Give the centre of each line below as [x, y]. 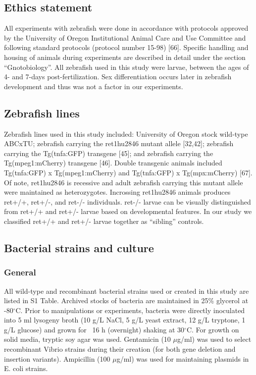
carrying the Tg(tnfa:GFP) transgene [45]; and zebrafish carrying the [109, 153]
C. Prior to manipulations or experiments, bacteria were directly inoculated [130, 310]
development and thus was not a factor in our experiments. [94, 86]
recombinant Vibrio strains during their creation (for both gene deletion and [120, 349]
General [20, 272]
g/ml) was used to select [214, 339]
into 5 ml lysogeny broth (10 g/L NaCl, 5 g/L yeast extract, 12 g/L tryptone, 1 [125, 320]
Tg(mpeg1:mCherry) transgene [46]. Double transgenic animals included [113, 163]
